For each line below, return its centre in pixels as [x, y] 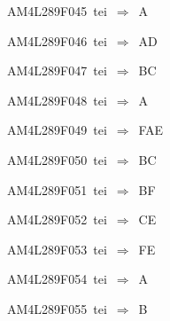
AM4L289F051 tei [57, 189]
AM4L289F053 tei [57, 249]
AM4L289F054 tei [57, 279]
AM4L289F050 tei [57, 159]
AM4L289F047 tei [57, 70]
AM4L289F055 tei [57, 308]
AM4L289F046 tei [57, 40]
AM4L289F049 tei [57, 130]
